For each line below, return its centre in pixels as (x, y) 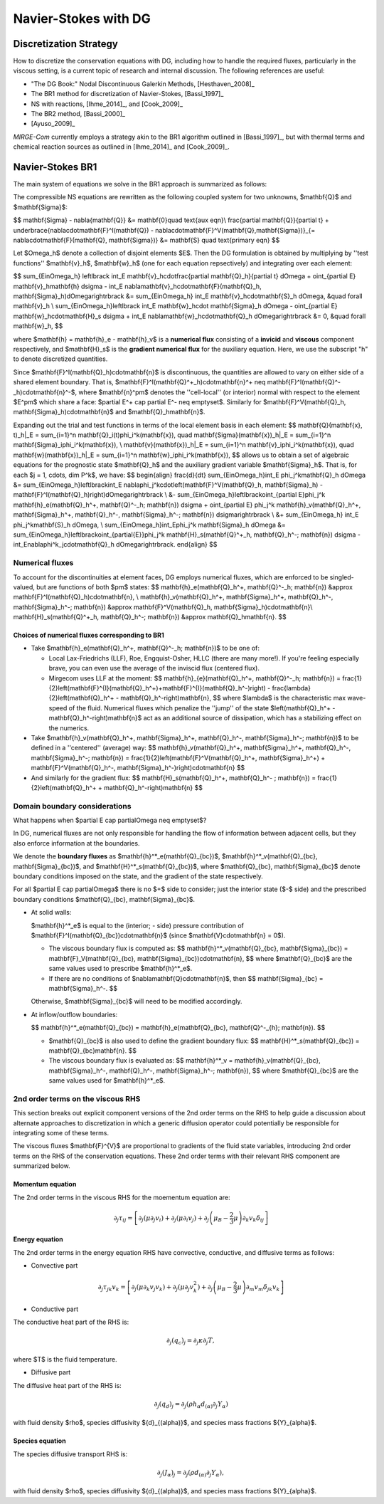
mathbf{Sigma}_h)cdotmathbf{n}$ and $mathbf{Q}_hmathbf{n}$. (109, 412)
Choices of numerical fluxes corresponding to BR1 (89, 635)
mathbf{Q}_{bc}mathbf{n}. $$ (92, 1051)
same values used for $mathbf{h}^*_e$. (107, 1080)
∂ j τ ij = (123, 1219)
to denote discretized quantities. (60, 359)
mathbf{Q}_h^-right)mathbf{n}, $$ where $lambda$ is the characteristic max (233, 698)
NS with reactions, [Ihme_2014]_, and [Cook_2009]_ (107, 104)
